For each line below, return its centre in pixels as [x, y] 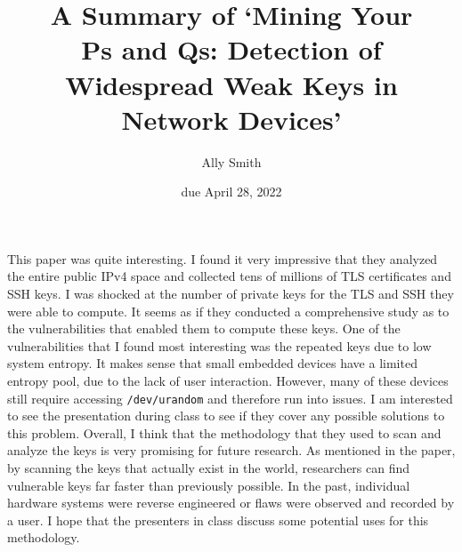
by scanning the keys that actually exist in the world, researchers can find [209, 468]
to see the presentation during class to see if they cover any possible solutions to [226, 416]
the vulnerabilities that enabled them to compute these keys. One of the [204, 328]
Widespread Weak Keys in [231, 84]
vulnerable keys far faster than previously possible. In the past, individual [209, 485]
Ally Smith [231, 161]
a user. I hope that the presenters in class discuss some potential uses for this [218, 520]
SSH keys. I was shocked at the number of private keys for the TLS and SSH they [231, 294]
